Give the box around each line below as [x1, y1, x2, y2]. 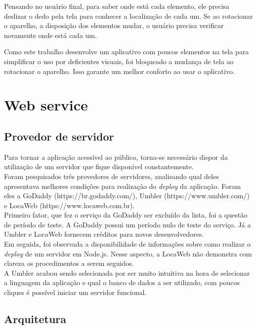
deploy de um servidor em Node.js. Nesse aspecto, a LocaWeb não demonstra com [4, 248, 252, 258]
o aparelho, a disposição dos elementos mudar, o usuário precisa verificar [4, 20, 224, 31]
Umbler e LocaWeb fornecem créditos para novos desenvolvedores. [4, 229, 204, 239]
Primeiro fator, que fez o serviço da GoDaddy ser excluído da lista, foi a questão [4, 210, 248, 220]
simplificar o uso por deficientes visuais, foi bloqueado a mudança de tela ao [4, 56, 234, 66]
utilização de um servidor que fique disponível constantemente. [4, 161, 194, 172]
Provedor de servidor [4, 128, 114, 144]
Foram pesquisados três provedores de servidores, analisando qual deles [4, 171, 219, 181]
